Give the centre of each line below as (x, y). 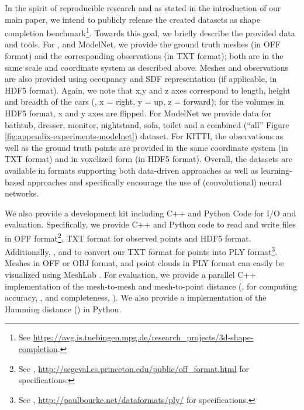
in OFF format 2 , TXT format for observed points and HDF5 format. (128, 237)
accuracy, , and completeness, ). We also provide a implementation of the (136, 297)
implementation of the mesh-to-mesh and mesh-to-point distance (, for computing (151, 286)
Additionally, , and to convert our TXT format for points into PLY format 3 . (141, 251)
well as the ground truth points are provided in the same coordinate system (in (146, 147)
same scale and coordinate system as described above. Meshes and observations (146, 67)
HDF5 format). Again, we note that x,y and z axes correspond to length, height (148, 90)
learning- (277, 170)
